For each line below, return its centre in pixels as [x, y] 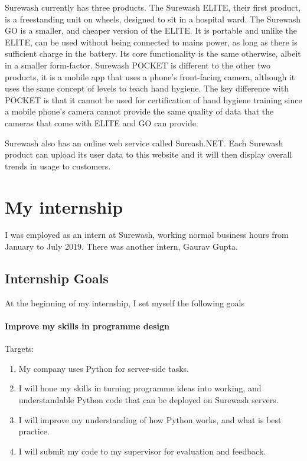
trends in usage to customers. [58, 166]
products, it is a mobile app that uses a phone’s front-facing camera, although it [150, 76]
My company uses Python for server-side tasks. [104, 368]
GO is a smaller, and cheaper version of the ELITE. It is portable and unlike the [151, 30]
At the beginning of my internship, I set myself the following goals [125, 303]
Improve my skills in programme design [87, 326]
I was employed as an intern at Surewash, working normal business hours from [147, 235]
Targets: [19, 349]
